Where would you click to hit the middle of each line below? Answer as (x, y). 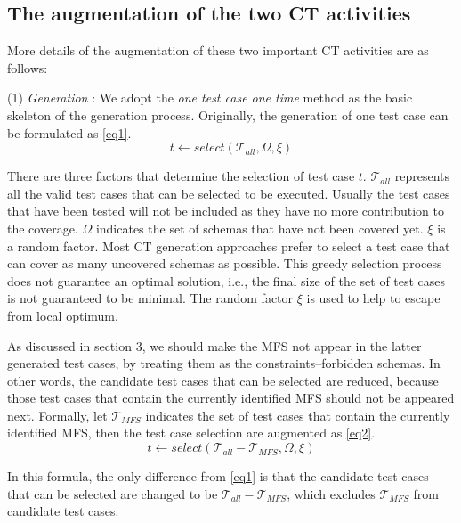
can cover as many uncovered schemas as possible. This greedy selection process (225, 263)
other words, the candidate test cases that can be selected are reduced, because (223, 380)
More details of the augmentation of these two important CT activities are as (218, 50)
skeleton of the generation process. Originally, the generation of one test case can (228, 114)
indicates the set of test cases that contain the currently (298, 415)
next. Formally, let (57, 415)
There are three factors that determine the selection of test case (181, 176)
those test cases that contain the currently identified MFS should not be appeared (231, 398)
